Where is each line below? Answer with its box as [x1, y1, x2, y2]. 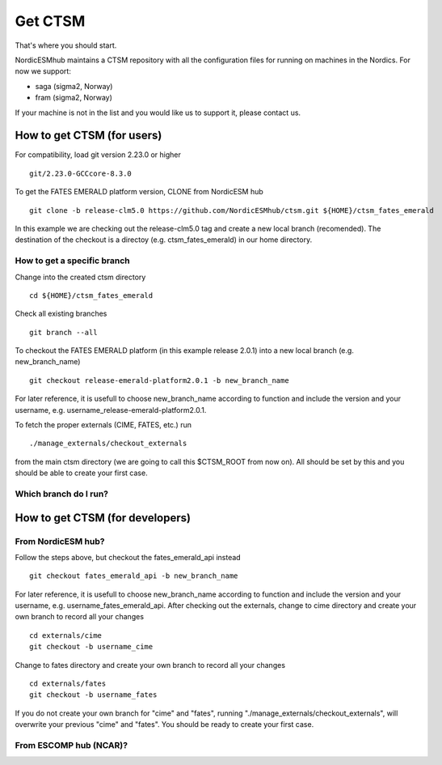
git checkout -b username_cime [29, 642, 154, 652]
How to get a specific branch [15, 255, 130, 266]
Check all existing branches [15, 308, 107, 319]
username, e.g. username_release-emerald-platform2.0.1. [15, 405, 207, 414]
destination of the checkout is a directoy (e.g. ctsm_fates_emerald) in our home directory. [15, 235, 313, 244]
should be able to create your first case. [15, 468, 149, 478]
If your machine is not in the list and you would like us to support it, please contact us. [15, 108, 301, 117]
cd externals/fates [29, 679, 107, 688]
